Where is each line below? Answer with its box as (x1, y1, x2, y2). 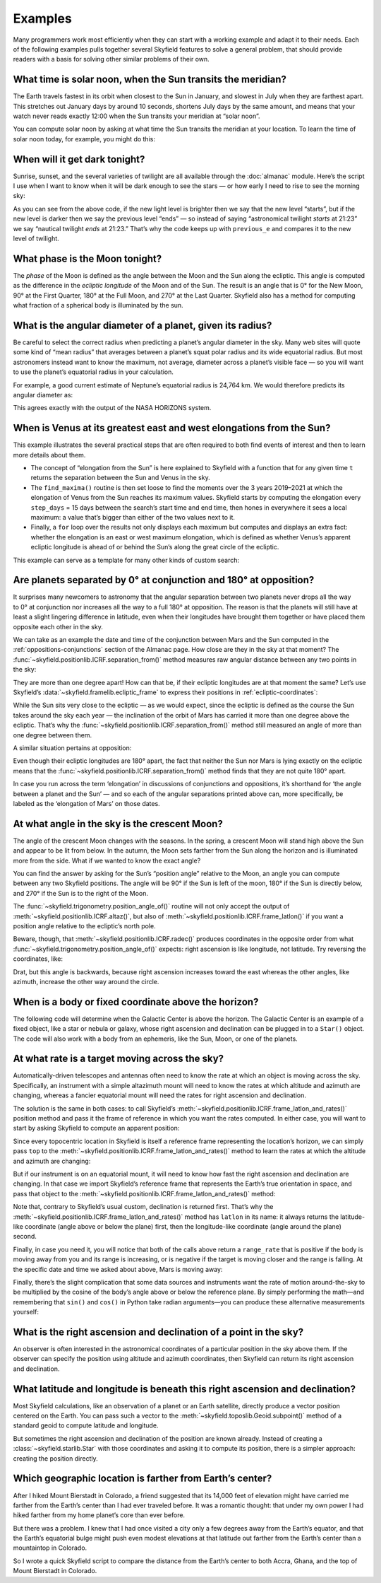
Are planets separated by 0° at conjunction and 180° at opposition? (13, 574, 315, 586)
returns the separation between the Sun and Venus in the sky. (30, 474, 211, 482)
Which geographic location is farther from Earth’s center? (13, 1473, 272, 1485)
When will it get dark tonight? (13, 153, 145, 165)
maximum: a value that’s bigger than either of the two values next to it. (30, 513, 236, 522)
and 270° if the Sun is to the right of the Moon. (13, 889, 148, 897)
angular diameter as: (13, 390, 73, 399)
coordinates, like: (13, 954, 64, 963)
